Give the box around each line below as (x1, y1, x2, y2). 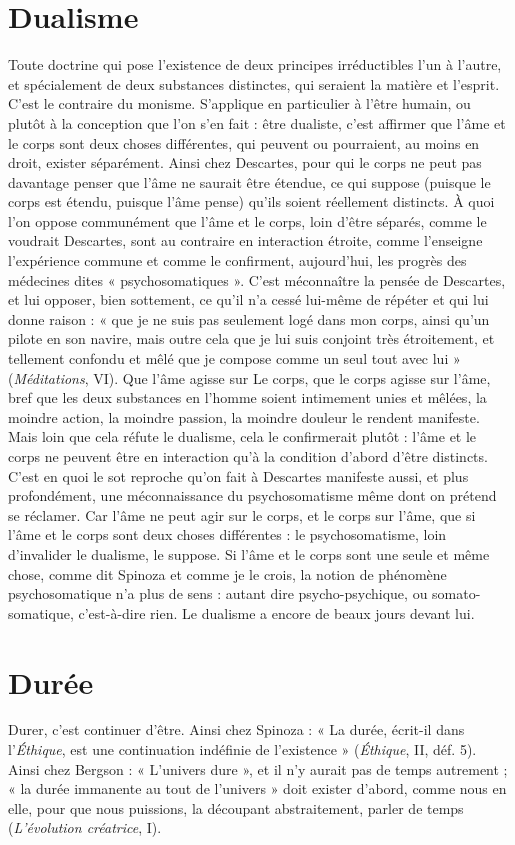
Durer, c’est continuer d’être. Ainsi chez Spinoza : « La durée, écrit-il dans (8, 719, 465, 740)
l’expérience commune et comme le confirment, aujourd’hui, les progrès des (8, 250, 467, 271)
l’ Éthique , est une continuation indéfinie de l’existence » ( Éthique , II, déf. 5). (8, 739, 477, 760)
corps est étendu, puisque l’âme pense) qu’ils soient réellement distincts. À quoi (8, 191, 495, 212)
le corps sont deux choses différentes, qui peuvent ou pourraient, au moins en (8, 132, 480, 153)
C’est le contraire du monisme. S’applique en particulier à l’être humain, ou (8, 93, 471, 114)
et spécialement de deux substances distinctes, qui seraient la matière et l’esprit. (8, 73, 500, 94)
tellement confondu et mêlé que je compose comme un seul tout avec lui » (8, 348, 461, 369)
